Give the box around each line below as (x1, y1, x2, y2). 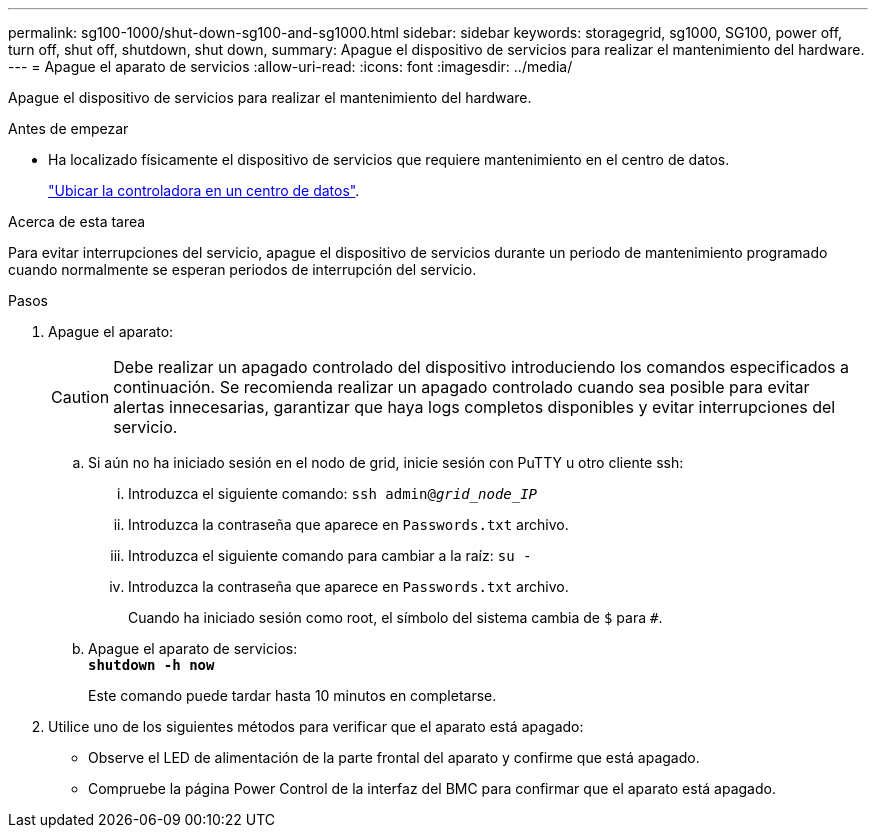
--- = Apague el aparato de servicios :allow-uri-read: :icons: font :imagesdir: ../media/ (8, 58, 573, 75)
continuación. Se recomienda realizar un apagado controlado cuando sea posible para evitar (113, 377, 810, 397)
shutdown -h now (88, 657, 215, 673)
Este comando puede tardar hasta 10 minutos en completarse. (88, 687, 497, 704)
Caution (51, 387, 110, 407)
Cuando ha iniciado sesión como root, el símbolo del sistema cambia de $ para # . (128, 609, 663, 626)
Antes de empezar (8, 120, 129, 137)
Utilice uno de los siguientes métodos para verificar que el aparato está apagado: (48, 718, 584, 735)
